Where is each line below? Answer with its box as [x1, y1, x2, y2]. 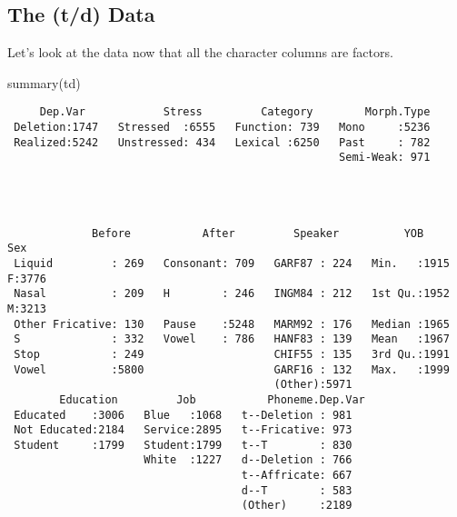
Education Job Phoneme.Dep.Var [59, 393, 365, 406]
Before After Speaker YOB [92, 226, 424, 240]
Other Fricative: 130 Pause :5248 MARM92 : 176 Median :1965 [14, 317, 450, 331]
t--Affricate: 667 [241, 469, 353, 482]
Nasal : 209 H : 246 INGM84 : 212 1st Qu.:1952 [14, 287, 450, 301]
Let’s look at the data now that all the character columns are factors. [7, 43, 393, 62]
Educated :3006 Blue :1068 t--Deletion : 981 [14, 408, 353, 422]
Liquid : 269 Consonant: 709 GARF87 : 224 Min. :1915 [14, 256, 450, 270]
